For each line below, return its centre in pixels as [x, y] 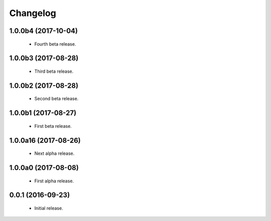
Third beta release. [54, 71]
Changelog [33, 13]
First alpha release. [54, 181]
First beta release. [53, 126]
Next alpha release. [54, 153]
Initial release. [49, 208]
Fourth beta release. [55, 44]
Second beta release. [56, 99]
